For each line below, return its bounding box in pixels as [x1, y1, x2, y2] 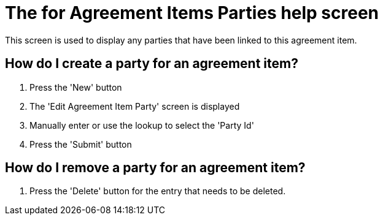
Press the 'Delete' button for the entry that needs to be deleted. [29, 186, 286, 197]
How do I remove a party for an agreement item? [5, 160, 306, 176]
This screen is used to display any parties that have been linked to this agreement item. [5, 34, 357, 45]
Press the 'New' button [29, 82, 122, 93]
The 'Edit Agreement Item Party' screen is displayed [29, 101, 240, 112]
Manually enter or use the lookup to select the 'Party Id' [29, 119, 254, 131]
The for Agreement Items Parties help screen [5, 2, 379, 23]
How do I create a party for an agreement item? [5, 56, 298, 72]
